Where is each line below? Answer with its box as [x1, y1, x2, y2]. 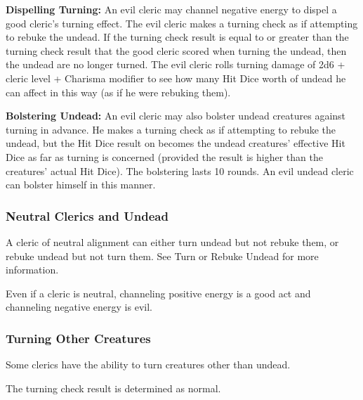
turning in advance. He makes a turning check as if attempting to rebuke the [6, 122, 336, 136]
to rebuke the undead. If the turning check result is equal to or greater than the [6, 30, 349, 44]
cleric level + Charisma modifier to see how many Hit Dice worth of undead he [6, 70, 346, 85]
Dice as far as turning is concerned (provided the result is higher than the [6, 149, 323, 164]
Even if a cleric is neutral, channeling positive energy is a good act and [6, 285, 311, 300]
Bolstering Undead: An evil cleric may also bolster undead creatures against [6, 108, 346, 123]
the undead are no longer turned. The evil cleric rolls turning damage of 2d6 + [6, 57, 345, 72]
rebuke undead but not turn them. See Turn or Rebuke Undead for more [6, 248, 319, 263]
